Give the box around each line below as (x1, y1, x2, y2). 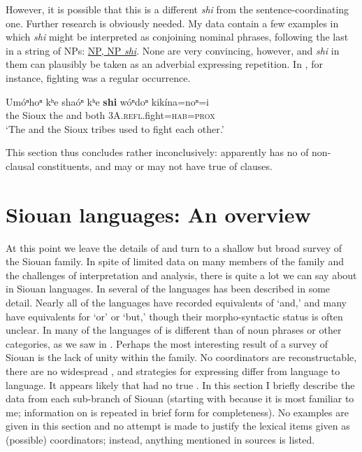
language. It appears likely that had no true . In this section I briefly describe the (6, 377, 355, 392)
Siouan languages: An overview (6, 199, 311, 228)
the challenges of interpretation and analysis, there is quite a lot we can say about (6, 267, 357, 282)
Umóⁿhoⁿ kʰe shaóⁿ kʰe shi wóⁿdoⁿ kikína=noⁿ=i (6, 94, 209, 108)
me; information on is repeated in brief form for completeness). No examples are (6, 404, 349, 419)
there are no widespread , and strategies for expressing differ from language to (6, 364, 340, 378)
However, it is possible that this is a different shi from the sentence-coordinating (6, 2, 349, 16)
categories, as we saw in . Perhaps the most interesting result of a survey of (6, 336, 328, 351)
